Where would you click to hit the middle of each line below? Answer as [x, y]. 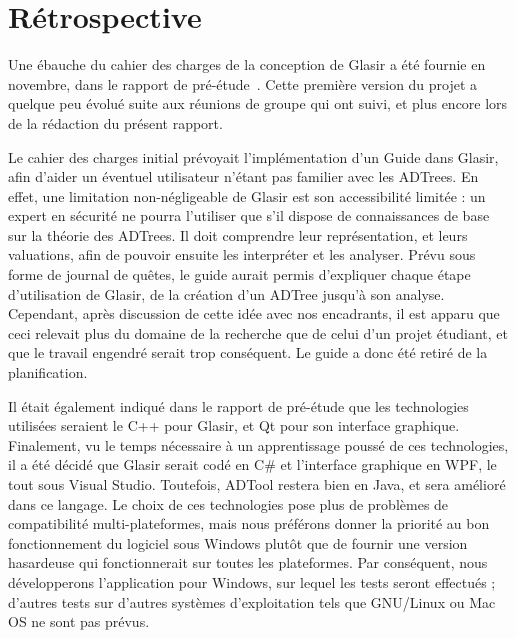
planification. [48, 372]
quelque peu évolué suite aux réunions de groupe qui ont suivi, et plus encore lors [258, 103]
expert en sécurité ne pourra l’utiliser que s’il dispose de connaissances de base [249, 215]
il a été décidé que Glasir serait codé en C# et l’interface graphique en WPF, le [252, 464]
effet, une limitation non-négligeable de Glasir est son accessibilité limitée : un [247, 195]
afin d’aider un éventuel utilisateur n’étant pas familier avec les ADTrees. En [243, 176]
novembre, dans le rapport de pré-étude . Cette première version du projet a [243, 83]
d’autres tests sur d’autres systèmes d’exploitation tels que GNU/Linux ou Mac [252, 601]
